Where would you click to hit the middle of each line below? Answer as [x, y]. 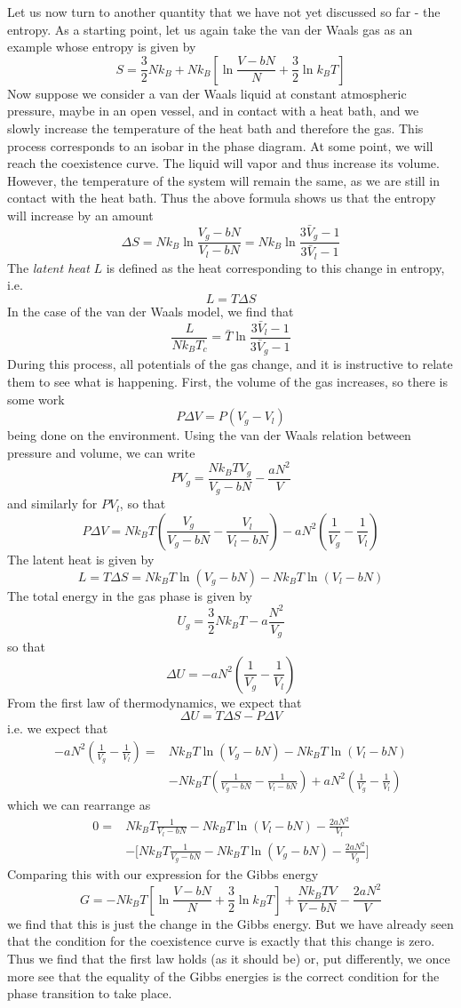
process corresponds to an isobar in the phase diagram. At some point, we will [220, 145]
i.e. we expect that [58, 728]
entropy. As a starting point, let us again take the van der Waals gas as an [210, 29]
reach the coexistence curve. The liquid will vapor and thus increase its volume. [223, 163]
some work [36, 399]
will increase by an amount [80, 215]
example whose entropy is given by [102, 47]
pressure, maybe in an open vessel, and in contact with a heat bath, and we [213, 111]
